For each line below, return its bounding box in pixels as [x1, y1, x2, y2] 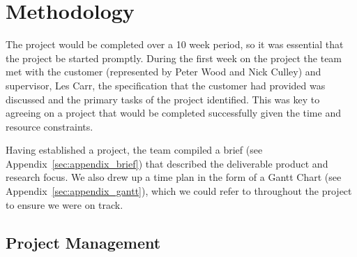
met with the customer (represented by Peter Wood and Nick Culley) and [6, 64, 321, 79]
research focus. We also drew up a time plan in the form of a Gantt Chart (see [6, 170, 342, 184]
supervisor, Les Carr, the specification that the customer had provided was [6, 78, 326, 92]
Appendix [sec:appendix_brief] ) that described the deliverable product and [6, 156, 328, 170]
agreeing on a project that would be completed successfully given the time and [6, 105, 341, 120]
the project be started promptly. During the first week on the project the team [6, 50, 342, 65]
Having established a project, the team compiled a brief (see [6, 142, 263, 157]
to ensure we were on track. [6, 197, 123, 212]
